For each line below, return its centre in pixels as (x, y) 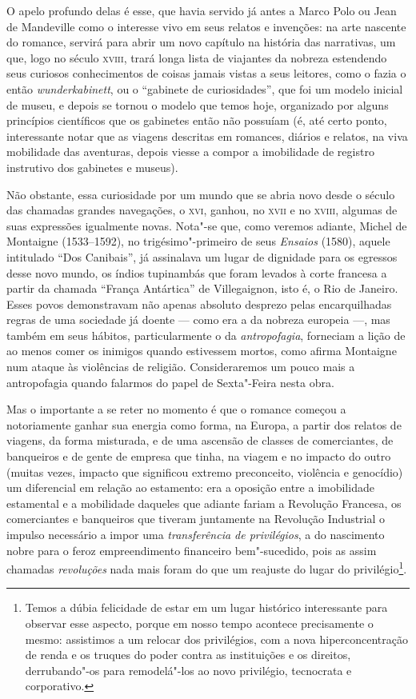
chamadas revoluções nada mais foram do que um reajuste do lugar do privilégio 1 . (207, 567)
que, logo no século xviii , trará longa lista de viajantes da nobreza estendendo (197, 57)
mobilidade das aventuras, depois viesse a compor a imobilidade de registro (190, 152)
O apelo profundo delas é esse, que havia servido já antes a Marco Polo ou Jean (202, 10)
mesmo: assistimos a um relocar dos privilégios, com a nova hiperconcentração (217, 639)
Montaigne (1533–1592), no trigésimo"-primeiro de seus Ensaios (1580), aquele (198, 241)
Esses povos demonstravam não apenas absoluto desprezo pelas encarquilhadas (199, 304)
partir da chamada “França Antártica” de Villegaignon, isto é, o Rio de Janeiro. (202, 288)
